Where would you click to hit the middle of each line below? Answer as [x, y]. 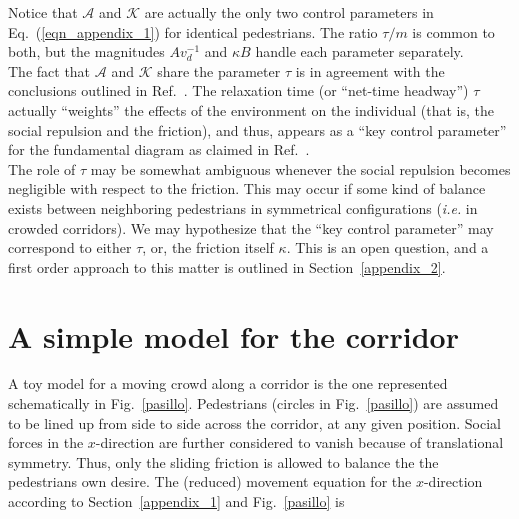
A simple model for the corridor [233, 335]
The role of [42, 168]
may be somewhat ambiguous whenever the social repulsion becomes [300, 168]
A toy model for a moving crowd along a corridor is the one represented [228, 383]
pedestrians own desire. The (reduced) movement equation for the [210, 481]
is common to [453, 31]
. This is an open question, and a [387, 247]
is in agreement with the [370, 70]
